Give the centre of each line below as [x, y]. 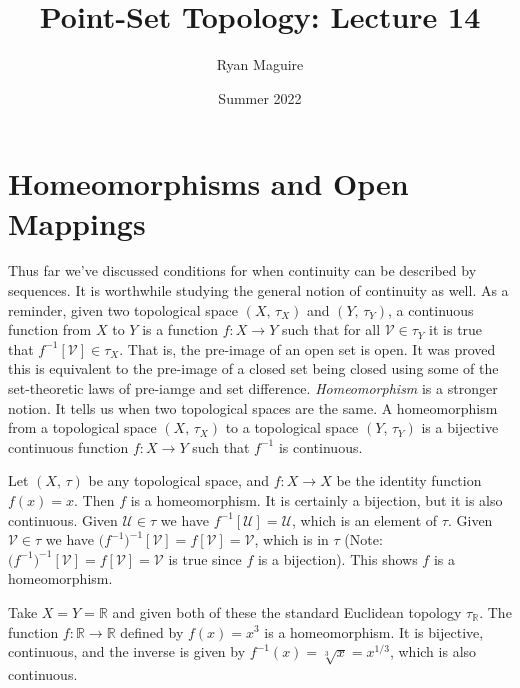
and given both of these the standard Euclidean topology [287, 611]
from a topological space [82, 427]
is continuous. [320, 446]
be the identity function [409, 480]
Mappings [77, 222]
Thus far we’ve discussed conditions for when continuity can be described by [242, 270]
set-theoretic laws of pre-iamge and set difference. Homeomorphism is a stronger [253, 388]
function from [50, 329]
